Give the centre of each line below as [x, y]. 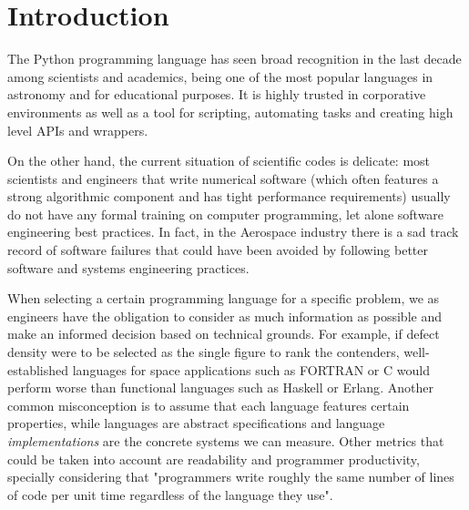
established [38, 369]
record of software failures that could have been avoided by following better [218, 250]
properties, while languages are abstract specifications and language [196, 423]
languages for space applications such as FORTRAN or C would [251, 369]
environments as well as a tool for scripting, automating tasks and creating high [230, 112]
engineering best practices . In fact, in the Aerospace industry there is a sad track [233, 232]
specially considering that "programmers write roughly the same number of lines [231, 477]
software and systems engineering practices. [128, 267]
